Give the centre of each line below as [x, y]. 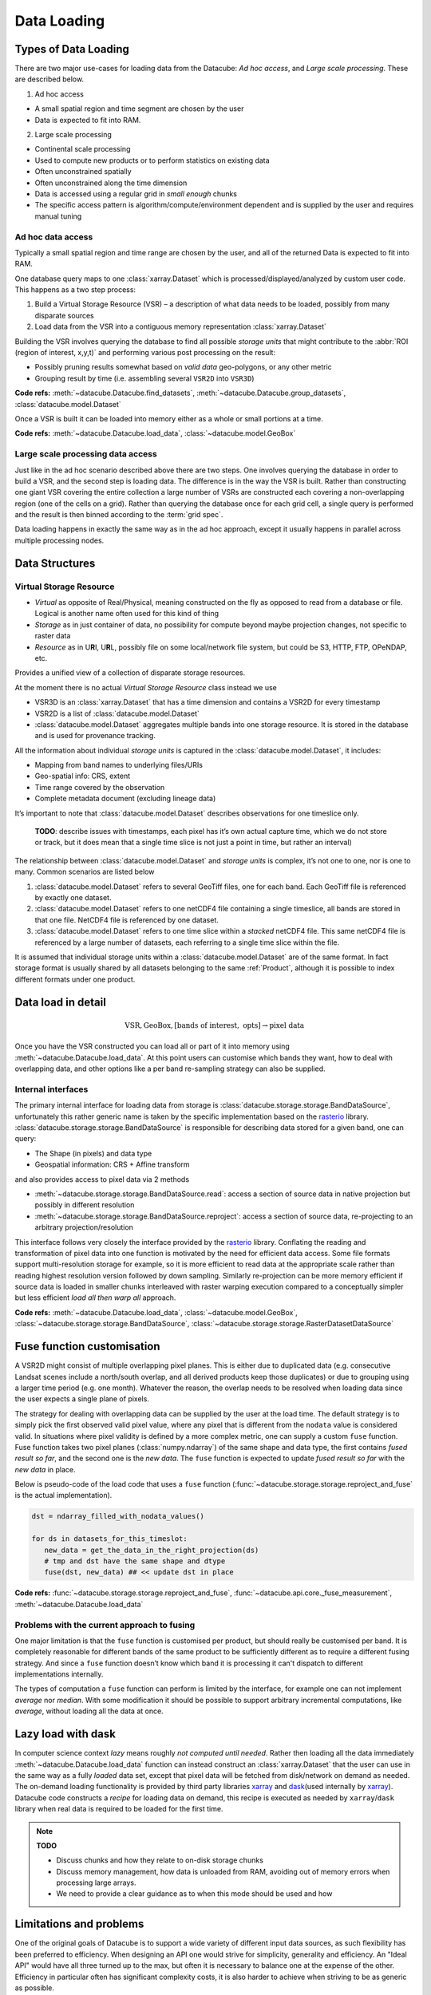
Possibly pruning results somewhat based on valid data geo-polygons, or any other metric [184, 367]
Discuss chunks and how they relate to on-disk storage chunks [160, 1860]
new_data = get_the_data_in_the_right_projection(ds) [152, 1550]
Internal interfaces [51, 1089]
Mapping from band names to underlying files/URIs [119, 765]
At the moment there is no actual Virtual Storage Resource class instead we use [146, 687]
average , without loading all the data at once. [89, 1711]
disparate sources [65, 315]
